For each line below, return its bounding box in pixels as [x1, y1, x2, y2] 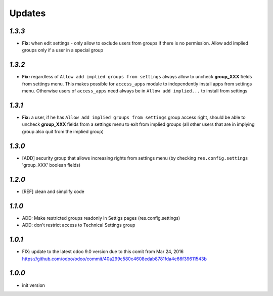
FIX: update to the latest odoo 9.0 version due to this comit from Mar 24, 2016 [22, 249, 184, 255]
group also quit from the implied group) [22, 128, 104, 134]
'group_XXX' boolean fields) [22, 162, 81, 168]
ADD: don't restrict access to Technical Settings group [22, 222, 135, 228]
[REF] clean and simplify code [22, 188, 84, 194]
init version [22, 282, 45, 288]
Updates [9, 8, 46, 19]
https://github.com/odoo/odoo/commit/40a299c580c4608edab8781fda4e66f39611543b [22, 256, 207, 262]
